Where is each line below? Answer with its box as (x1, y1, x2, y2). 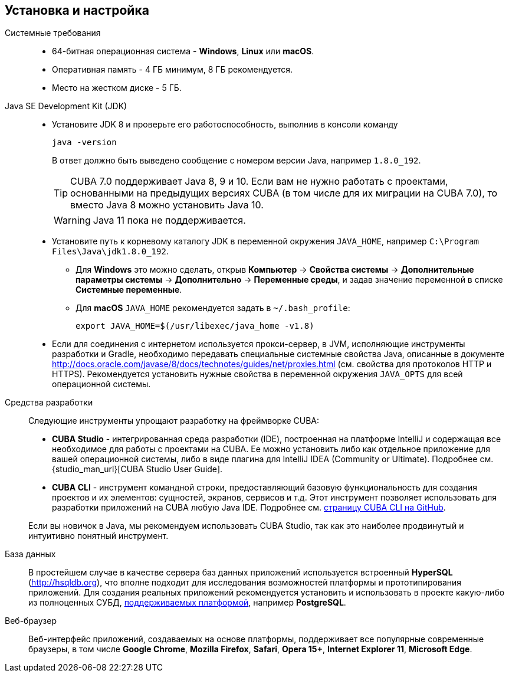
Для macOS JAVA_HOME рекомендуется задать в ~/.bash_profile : (75, 303, 350, 313)
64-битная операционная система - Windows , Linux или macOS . (52, 46, 314, 57)
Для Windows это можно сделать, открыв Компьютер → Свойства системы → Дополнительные (75, 264, 474, 275)
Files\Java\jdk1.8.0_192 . (52, 246, 169, 257)
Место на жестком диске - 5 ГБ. (52, 83, 182, 93)
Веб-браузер (5, 616, 57, 626)
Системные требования (5, 28, 101, 38)
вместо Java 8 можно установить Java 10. (70, 199, 264, 211)
